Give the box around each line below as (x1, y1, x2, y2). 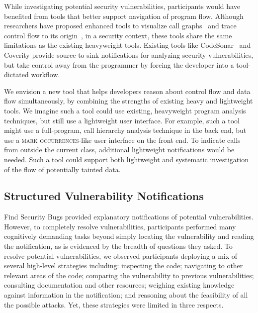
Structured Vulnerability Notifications (4, 188, 204, 204)
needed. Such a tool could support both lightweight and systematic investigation (4, 154, 249, 164)
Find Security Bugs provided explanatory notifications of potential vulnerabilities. (4, 211, 254, 222)
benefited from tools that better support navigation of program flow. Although (4, 10, 244, 21)
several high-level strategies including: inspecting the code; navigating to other (4, 260, 243, 271)
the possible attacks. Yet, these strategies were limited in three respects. (4, 299, 224, 310)
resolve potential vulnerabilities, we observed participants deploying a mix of (4, 250, 238, 261)
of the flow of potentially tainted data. (4, 164, 121, 174)
